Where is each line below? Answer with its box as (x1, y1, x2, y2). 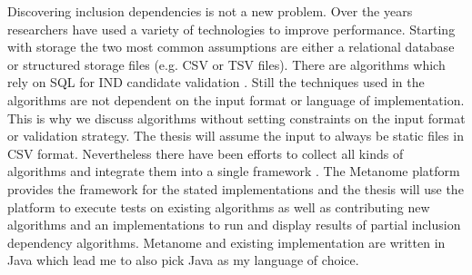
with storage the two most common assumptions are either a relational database (7, 37, 455, 56)
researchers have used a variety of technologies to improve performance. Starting (7, 19, 456, 38)
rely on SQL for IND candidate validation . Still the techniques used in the (7, 73, 425, 92)
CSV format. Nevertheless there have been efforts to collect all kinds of (7, 143, 404, 162)
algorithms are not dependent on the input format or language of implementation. (7, 90, 465, 109)
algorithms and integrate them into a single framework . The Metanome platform (7, 162, 460, 181)
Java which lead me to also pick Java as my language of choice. (7, 250, 359, 270)
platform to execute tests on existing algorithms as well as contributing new (7, 197, 430, 216)
